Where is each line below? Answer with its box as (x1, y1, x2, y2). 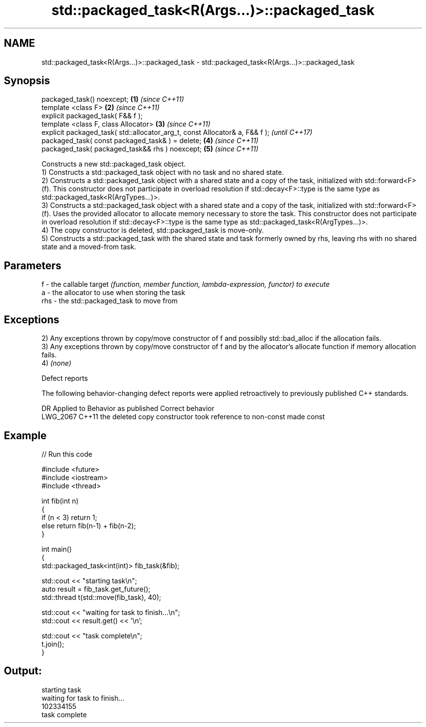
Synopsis (4, 75, 50, 87)
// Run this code (41, 449, 92, 458)
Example (4, 429, 47, 442)
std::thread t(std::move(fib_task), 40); (41, 593, 161, 601)
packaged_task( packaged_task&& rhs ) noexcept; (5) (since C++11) (41, 145, 259, 153)
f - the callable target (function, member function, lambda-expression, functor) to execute (41, 280, 330, 289)
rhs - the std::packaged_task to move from (41, 297, 178, 305)
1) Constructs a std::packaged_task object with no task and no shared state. (41, 168, 284, 177)
